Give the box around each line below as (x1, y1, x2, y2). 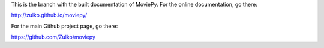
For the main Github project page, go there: (11, 23, 118, 30)
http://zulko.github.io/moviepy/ (11, 12, 88, 19)
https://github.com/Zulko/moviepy (11, 33, 96, 41)
